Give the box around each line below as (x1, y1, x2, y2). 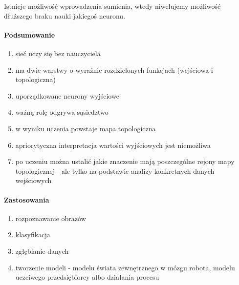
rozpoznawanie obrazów (15, 213, 86, 223)
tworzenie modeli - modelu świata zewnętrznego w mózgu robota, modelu (15, 262, 235, 272)
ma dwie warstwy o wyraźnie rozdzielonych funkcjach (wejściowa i (15, 64, 213, 75)
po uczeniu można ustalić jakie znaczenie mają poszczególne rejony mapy (15, 156, 235, 166)
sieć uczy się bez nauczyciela (15, 48, 101, 58)
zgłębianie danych (15, 245, 69, 256)
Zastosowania (4, 194, 49, 204)
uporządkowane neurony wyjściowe (15, 90, 119, 101)
